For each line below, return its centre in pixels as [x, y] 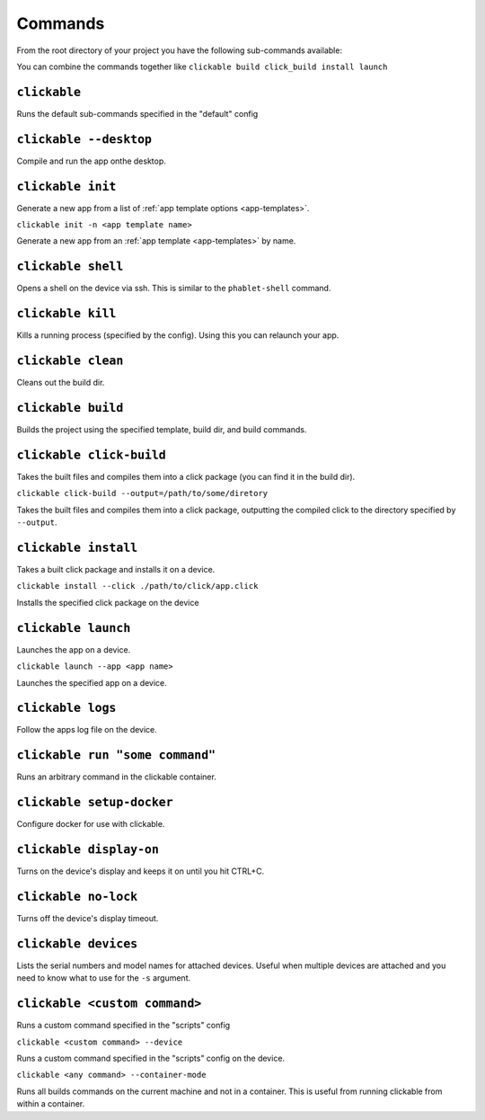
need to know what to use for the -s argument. [104, 978]
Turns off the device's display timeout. [88, 919]
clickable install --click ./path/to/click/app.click [137, 586]
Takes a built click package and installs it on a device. [116, 570]
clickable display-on [88, 850]
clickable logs [66, 708]
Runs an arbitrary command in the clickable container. [117, 777]
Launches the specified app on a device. [92, 682]
